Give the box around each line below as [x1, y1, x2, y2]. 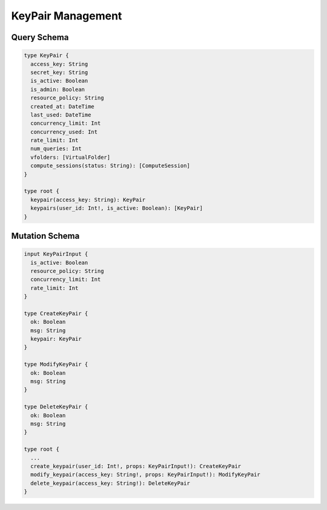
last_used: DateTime [30, 111, 91, 118]
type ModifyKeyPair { [24, 361, 88, 368]
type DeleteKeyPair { [24, 403, 88, 411]
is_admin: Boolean [30, 86, 85, 93]
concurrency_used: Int [30, 128, 98, 135]
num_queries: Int [30, 146, 82, 152]
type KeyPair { [24, 52, 69, 59]
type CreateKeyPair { [24, 310, 88, 317]
